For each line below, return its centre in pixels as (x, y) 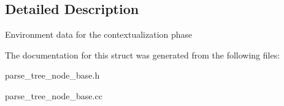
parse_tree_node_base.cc (54, 95)
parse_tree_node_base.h (52, 75)
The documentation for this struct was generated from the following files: (143, 55)
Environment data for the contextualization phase (99, 34)
